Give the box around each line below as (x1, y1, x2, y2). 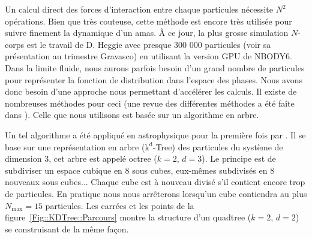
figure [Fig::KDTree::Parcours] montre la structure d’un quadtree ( (5, 211, 251, 223)
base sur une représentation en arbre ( (5, 140, 145, 153)
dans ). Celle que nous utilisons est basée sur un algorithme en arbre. (5, 108, 259, 121)
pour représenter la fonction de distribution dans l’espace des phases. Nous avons (5, 73, 302, 86)
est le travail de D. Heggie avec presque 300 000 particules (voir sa (26, 38, 271, 50)
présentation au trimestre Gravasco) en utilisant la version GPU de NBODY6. (5, 50, 292, 62)
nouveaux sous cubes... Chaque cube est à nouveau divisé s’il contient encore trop (5, 176, 305, 188)
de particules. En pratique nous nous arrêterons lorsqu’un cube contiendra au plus (5, 187, 307, 199)
